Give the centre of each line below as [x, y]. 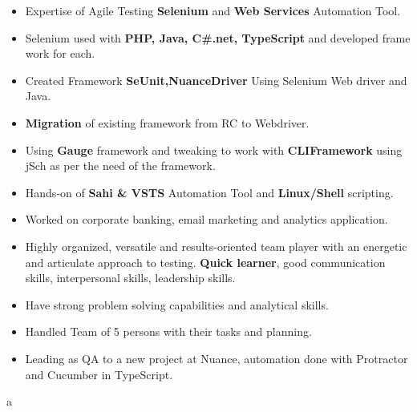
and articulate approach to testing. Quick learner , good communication [205, 262]
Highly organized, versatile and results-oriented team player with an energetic [216, 246]
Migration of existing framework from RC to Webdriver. [167, 122]
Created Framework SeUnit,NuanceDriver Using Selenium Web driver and [216, 80]
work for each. [60, 53]
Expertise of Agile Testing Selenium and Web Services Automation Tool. [213, 10]
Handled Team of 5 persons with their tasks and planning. [168, 331]
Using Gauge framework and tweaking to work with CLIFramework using [214, 149]
